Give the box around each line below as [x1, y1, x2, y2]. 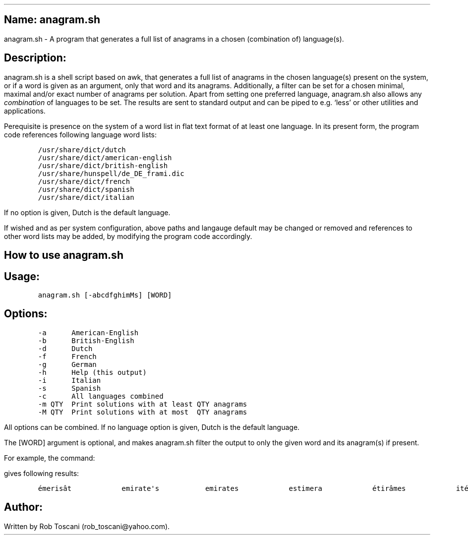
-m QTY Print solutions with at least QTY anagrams [38, 400, 247, 408]
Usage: [4, 270, 40, 283]
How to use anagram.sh [4, 249, 123, 262]
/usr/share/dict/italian [38, 193, 134, 201]
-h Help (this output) [38, 368, 147, 376]
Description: [4, 52, 66, 64]
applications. [4, 106, 46, 115]
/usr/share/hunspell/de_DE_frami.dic [38, 169, 184, 178]
